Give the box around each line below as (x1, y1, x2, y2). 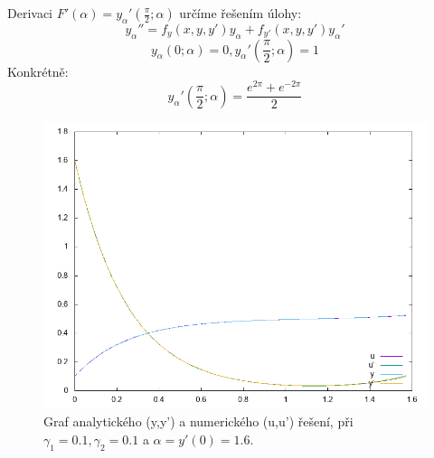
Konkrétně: (7, 61, 69, 80)
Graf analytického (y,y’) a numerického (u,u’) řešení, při (43, 412, 354, 431)
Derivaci (7, 4, 53, 22)
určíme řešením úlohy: (179, 4, 302, 22)
